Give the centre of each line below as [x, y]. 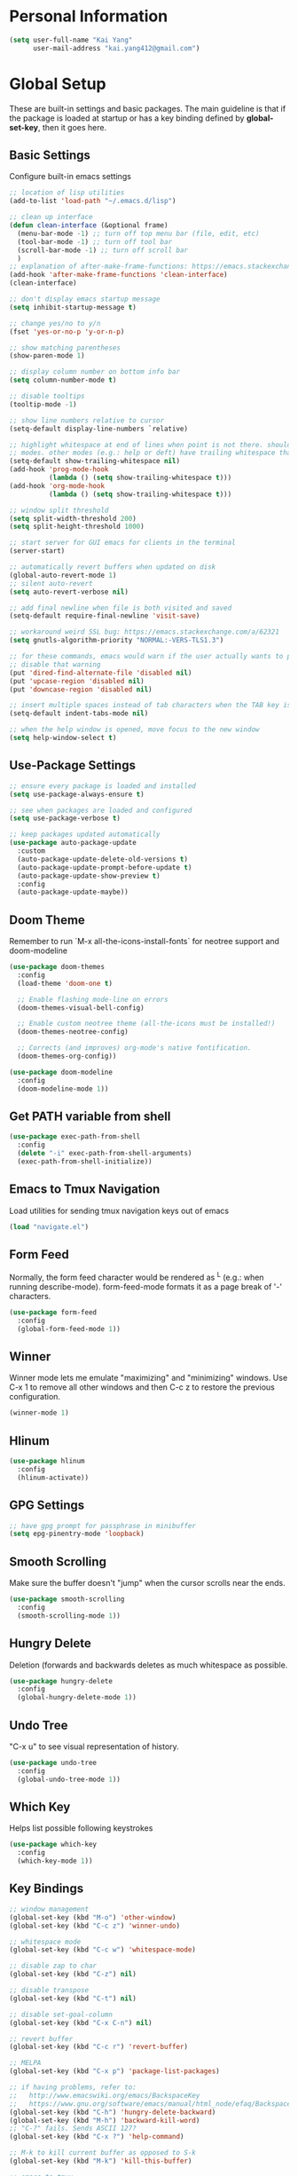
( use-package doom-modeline [61, 1072]
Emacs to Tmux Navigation [85, 1190]
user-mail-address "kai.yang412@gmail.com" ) [116, 48]
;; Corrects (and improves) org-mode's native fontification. [134, 1048]
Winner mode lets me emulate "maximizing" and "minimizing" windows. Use [149, 1378]
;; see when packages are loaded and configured [101, 810]
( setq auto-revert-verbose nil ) [69, 592]
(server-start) [37, 551]
